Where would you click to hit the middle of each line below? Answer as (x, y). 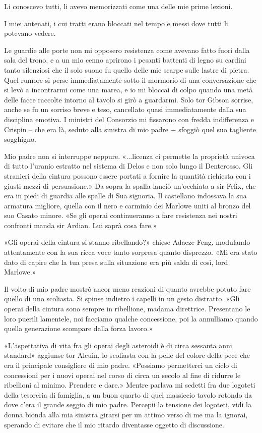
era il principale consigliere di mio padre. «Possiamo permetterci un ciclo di (121, 365)
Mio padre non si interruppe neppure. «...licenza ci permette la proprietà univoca (129, 156)
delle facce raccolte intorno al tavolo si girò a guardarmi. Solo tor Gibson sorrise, (129, 99)
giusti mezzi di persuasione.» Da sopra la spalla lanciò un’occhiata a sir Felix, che (130, 185)
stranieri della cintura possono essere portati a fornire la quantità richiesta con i (127, 175)
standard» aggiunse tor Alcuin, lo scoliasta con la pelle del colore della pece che (127, 355)
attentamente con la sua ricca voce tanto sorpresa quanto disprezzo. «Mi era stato (131, 252)
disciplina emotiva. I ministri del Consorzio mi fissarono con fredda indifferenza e (129, 119)
